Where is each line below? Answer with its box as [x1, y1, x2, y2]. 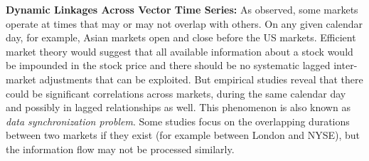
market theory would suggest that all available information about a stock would [6, 43, 353, 58]
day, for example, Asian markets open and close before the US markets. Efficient [6, 30, 356, 45]
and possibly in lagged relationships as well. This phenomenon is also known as [6, 100, 351, 115]
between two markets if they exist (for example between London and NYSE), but [6, 128, 360, 142]
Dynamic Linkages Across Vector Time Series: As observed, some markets [6, 2, 358, 16]
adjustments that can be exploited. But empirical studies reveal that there [39, 71, 363, 86]
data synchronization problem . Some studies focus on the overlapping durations [6, 113, 350, 128]
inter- [333, 58, 358, 73]
